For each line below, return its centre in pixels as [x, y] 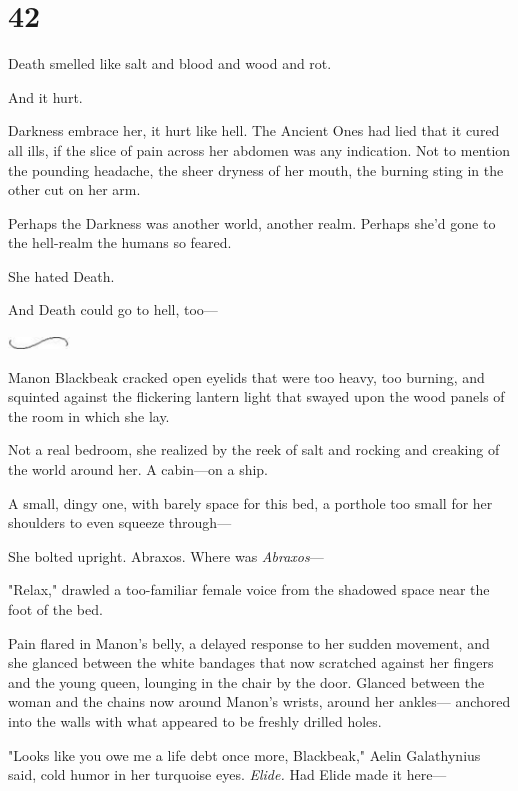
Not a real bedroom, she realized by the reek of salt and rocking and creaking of [254, 449]
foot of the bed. [55, 609]
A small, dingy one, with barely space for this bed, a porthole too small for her [250, 502]
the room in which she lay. [89, 415]
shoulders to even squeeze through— [120, 522]
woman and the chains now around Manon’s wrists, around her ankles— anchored [259, 701]
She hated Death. [61, 275]
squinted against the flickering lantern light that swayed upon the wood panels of [256, 396]
